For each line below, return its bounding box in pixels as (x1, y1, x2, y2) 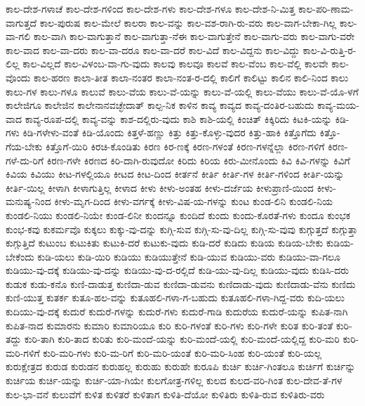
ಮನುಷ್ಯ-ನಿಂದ (6, 194, 51, 209)
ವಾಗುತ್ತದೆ (6, 15, 37, 30)
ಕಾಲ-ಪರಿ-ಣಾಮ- (298, 1, 354, 15)
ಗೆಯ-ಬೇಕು (6, 138, 43, 153)
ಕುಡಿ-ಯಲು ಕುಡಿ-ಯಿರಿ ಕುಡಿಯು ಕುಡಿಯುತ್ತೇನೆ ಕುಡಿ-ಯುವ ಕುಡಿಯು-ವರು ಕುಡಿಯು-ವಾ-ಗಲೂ (37, 249, 340, 263)
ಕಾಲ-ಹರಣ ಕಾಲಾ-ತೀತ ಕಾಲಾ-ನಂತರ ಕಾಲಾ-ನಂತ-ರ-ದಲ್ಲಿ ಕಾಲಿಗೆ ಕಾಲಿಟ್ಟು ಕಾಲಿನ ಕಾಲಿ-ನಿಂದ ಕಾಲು (34, 70, 349, 84)
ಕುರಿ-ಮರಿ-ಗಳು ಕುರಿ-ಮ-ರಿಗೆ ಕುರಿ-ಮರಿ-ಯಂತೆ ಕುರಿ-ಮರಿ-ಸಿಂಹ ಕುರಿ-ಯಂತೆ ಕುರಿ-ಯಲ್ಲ (43, 345, 322, 360)
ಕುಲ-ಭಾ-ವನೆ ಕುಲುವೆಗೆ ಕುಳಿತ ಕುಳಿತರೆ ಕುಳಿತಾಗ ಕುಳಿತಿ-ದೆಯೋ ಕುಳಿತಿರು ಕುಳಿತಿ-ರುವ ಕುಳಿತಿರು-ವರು (6, 386, 325, 401)
